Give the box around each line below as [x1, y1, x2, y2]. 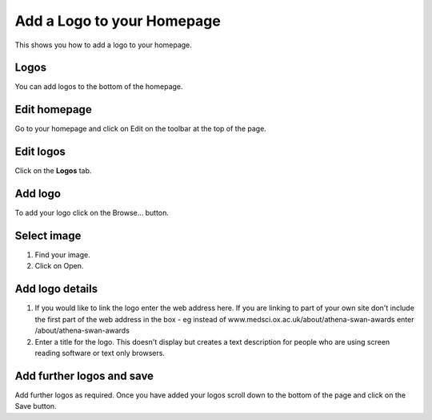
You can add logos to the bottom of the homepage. [14, 82, 183, 91]
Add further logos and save [14, 369, 154, 382]
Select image [14, 228, 82, 242]
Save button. [14, 402, 57, 411]
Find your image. [34, 250, 91, 260]
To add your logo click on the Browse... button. [14, 208, 170, 218]
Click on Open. [34, 261, 84, 271]
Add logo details [14, 282, 98, 296]
